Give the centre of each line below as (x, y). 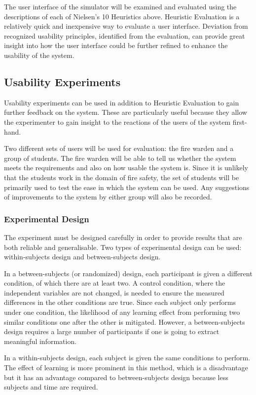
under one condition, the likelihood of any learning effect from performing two (122, 312)
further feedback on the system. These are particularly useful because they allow (126, 112)
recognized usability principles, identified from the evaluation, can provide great (125, 35)
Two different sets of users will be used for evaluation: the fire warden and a (119, 148)
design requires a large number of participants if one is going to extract (112, 331)
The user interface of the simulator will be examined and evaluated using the (120, 6)
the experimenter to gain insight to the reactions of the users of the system (117, 122)
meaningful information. (40, 341)
